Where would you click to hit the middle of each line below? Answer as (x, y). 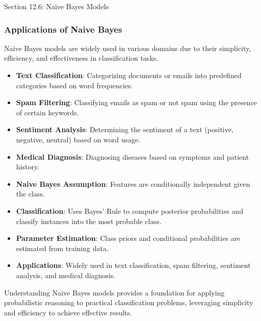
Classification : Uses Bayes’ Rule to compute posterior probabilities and (130, 211)
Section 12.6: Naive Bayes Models (57, 6)
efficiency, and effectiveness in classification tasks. (81, 58)
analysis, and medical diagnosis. (66, 275)
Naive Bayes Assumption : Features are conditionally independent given (133, 183)
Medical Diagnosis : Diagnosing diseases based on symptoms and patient (133, 156)
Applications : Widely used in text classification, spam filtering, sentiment (133, 265)
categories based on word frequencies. (74, 85)
